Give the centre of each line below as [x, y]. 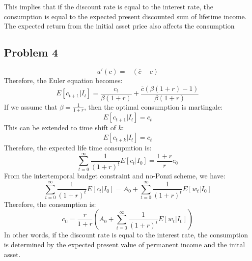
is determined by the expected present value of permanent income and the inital [125, 244]
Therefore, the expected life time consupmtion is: [78, 148]
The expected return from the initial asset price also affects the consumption [119, 26]
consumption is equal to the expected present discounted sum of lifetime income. [125, 16]
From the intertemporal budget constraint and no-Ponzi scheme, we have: [115, 176]
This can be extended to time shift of [60, 128]
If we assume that [31, 106]
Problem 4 [31, 52]
